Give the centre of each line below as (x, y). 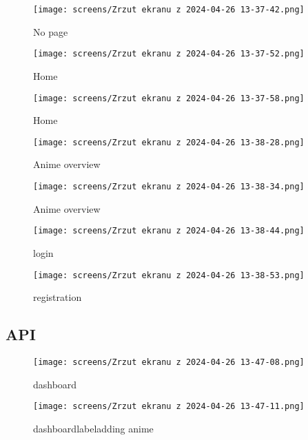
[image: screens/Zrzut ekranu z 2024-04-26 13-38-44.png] (169, 231)
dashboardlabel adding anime (93, 428)
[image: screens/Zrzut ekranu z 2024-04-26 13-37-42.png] (169, 10)
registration (58, 297)
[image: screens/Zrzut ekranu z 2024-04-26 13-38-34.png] (169, 187)
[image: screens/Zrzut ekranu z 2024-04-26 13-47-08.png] (169, 362)
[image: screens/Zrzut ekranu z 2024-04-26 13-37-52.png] (169, 54)
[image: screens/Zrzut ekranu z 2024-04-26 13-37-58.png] (169, 98)
